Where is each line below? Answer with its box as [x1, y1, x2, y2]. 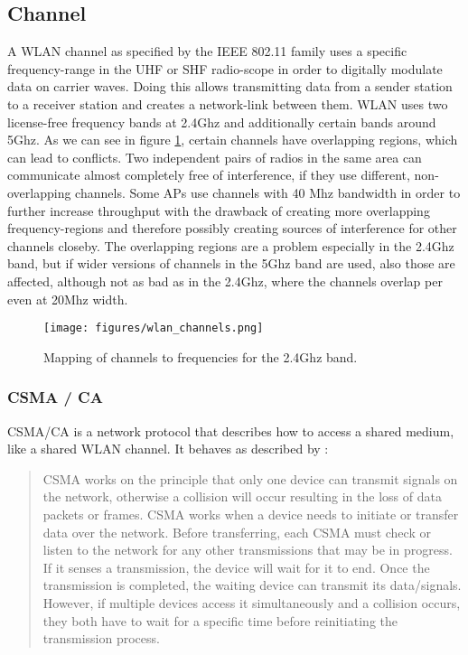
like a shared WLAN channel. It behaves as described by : [7, 439, 329, 458]
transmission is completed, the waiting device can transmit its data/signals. [42, 575, 462, 594]
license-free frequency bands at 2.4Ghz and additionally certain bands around [7, 112, 436, 131]
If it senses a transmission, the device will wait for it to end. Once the [42, 557, 430, 576]
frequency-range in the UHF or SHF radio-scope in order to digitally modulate [7, 59, 443, 78]
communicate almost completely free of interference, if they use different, [7, 165, 410, 184]
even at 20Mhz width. [7, 289, 128, 308]
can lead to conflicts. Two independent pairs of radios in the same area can [7, 147, 422, 166]
